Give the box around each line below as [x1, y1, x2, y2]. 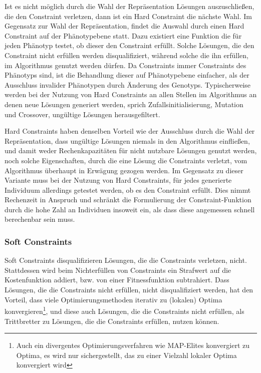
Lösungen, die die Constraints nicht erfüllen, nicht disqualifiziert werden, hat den [5, 284, 253, 295]
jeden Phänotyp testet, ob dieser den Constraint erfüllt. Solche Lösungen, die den [5, 40, 254, 51]
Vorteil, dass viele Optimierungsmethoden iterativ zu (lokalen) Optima [5, 294, 222, 304]
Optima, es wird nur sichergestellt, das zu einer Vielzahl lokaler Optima [16, 349, 237, 360]
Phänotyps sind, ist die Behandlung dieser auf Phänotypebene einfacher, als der [5, 70, 249, 80]
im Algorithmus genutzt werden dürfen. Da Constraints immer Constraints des [5, 60, 246, 70]
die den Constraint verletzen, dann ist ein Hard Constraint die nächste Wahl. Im [5, 11, 252, 21]
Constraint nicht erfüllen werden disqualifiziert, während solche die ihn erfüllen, [5, 50, 249, 60]
